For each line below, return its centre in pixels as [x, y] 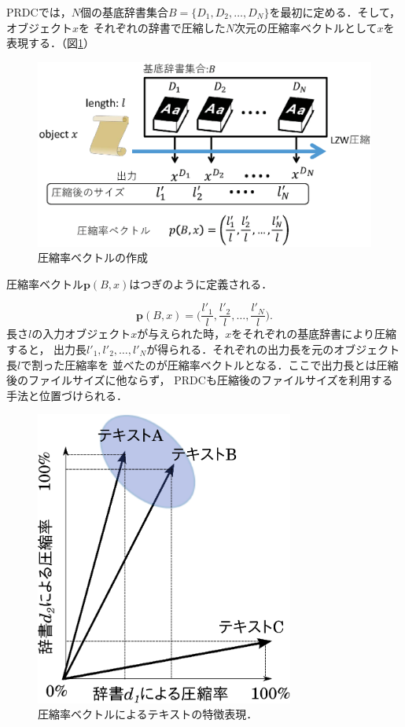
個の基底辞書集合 [124, 12]
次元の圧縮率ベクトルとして [306, 27]
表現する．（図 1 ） [50, 43]
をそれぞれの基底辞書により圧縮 [314, 334]
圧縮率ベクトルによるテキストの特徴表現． [148, 714]
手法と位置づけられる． [67, 395]
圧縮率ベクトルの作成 [93, 257]
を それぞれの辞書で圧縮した [152, 27]
